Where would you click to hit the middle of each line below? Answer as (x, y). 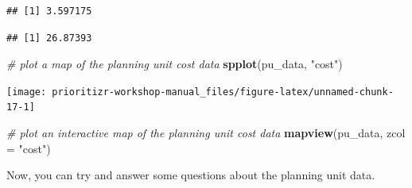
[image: (27, 92)
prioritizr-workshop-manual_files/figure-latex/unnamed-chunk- (223, 92)
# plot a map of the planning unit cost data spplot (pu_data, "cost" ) (175, 64)
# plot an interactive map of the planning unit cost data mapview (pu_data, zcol (206, 133)
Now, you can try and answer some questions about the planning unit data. (191, 175)
